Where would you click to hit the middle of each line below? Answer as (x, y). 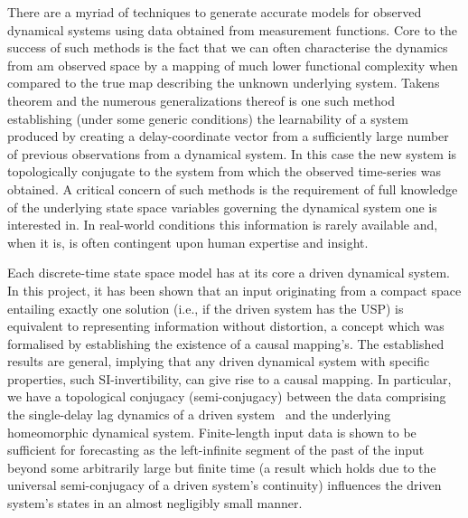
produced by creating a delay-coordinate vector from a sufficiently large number (228, 136)
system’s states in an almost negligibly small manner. (155, 503)
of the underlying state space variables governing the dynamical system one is (222, 207)
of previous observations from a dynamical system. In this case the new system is (232, 153)
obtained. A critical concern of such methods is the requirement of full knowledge (233, 188)
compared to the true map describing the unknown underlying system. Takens (224, 83)
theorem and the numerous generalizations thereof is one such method (201, 100)
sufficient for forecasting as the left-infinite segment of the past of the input (216, 450)
